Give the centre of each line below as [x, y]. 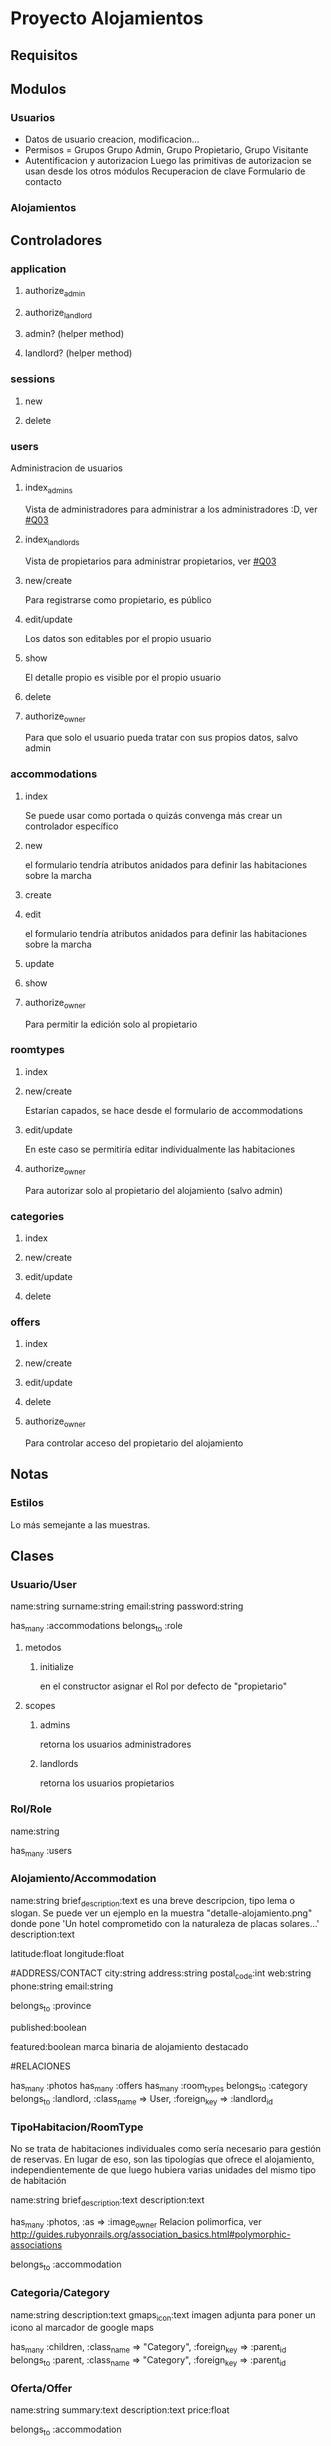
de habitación [38, 2180]
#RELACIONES [41, 2066]
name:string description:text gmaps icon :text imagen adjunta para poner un [163, 2315]
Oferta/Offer [41, 2388]
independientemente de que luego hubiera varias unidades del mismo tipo [163, 2169]
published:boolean [48, 2027]
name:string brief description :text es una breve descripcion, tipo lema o [152, 1901]
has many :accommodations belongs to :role [96, 1627]
